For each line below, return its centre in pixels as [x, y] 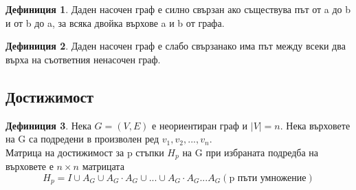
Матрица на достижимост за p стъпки [85, 152]
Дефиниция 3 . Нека [48, 125]
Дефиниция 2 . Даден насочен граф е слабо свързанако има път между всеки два [176, 46]
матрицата [103, 166]
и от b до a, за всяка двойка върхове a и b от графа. [115, 22]
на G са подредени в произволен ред [82, 139]
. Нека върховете [315, 125]
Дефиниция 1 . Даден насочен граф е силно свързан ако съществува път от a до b [178, 9]
